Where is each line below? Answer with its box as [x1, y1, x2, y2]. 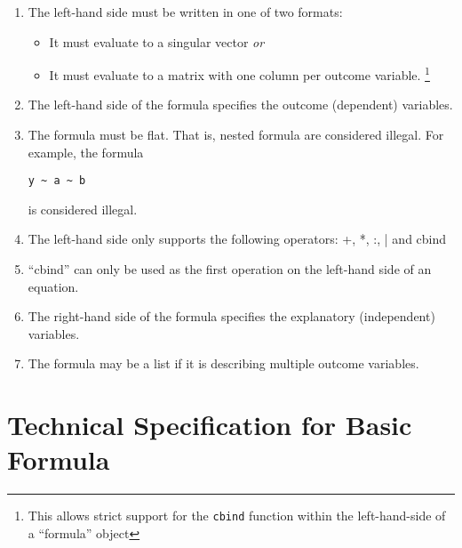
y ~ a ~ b [28, 174, 86, 188]
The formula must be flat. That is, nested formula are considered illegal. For [28, 125, 444, 144]
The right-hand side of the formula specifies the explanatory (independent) [28, 307, 435, 326]
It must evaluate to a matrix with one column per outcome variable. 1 [49, 63, 430, 84]
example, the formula [28, 142, 144, 161]
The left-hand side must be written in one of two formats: [28, 3, 343, 20]
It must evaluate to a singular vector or [49, 32, 265, 51]
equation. [28, 277, 79, 295]
